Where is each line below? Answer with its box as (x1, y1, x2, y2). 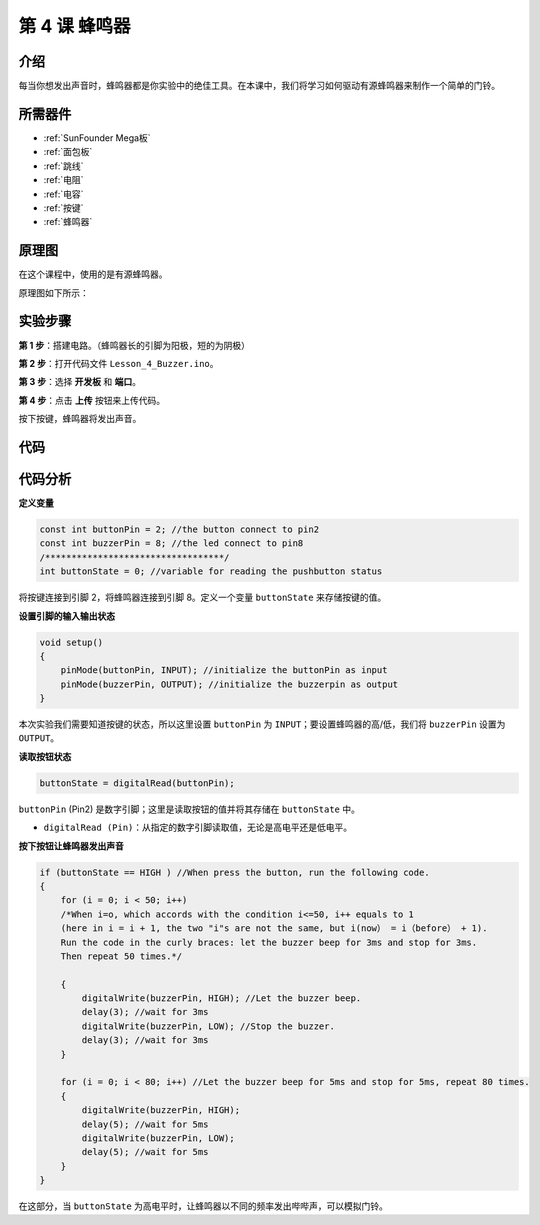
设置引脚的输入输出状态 (18, 610, 115, 622)
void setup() (39, 636, 104, 648)
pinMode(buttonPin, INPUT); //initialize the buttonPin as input (60, 665, 388, 676)
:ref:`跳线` (43, 160, 84, 172)
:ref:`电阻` (43, 174, 84, 186)
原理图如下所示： (18, 286, 89, 299)
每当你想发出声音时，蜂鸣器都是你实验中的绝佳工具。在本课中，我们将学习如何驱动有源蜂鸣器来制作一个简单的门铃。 (18, 80, 500, 92)
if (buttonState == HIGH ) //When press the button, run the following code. (39, 866, 430, 878)
